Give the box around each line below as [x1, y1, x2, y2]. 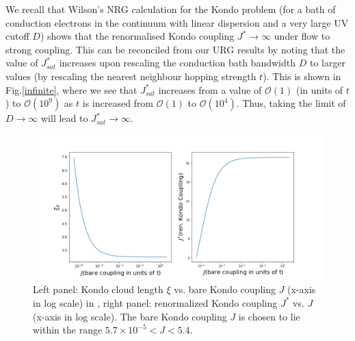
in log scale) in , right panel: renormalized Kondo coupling [33, 295, 278, 310]
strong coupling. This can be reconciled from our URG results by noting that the [5, 42, 345, 56]
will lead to [40, 111, 88, 125]
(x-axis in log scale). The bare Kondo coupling [33, 309, 227, 323]
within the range [33, 323, 103, 337]
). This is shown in [263, 68, 341, 83]
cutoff [5, 29, 29, 43]
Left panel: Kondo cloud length [33, 282, 163, 296]
